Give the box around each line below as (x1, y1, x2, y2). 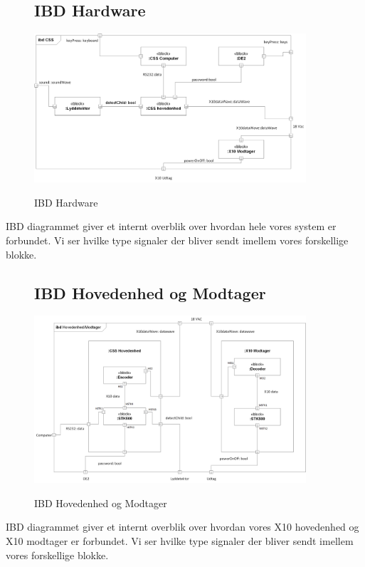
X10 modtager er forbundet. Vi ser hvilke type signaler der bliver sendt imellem (6, 533, 354, 548)
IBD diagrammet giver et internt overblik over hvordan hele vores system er (6, 219, 337, 234)
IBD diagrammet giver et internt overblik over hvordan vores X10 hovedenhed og (6, 519, 359, 534)
